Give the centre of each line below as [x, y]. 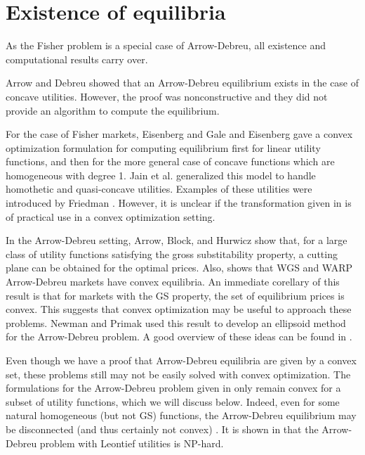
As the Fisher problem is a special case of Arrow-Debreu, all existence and [166, 45]
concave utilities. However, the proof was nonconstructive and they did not [167, 96]
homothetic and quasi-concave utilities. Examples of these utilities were [159, 189]
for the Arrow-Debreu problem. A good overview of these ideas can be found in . [179, 337]
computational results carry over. [77, 59]
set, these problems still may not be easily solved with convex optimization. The [178, 374]
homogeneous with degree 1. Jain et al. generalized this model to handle [161, 175]
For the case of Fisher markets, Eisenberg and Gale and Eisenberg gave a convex [179, 134]
